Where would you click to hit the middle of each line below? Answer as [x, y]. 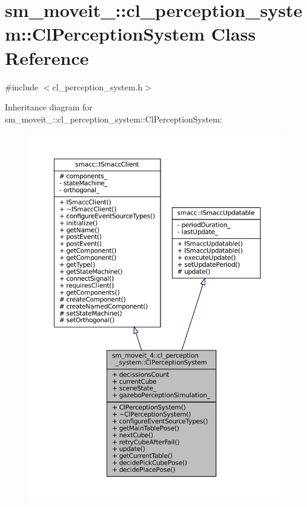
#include [22, 86]
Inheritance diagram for [49, 107]
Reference [47, 57]
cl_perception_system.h [97, 86]
